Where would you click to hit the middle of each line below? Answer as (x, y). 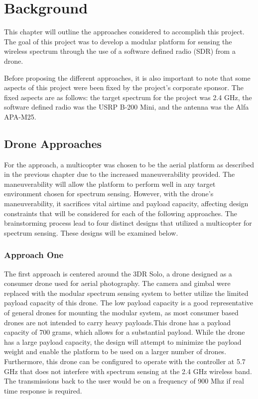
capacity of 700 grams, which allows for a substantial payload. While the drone (125, 332)
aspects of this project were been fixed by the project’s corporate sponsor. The (124, 87)
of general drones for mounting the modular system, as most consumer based (121, 313)
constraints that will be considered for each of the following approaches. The (121, 213)
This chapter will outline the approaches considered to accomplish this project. (124, 32)
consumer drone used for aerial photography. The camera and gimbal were (117, 283)
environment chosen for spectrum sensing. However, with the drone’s (109, 194)
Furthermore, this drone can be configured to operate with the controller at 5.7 (125, 361)
